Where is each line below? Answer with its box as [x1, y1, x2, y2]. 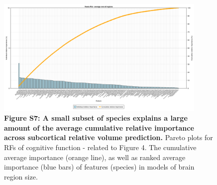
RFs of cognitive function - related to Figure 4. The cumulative [4, 142, 197, 153]
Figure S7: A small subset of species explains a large [4, 113, 188, 123]
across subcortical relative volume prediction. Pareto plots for [4, 132, 213, 143]
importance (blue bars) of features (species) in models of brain [4, 162, 195, 172]
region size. [4, 171, 38, 182]
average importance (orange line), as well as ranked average [4, 152, 186, 162]
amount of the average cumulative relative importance [4, 122, 194, 133]
